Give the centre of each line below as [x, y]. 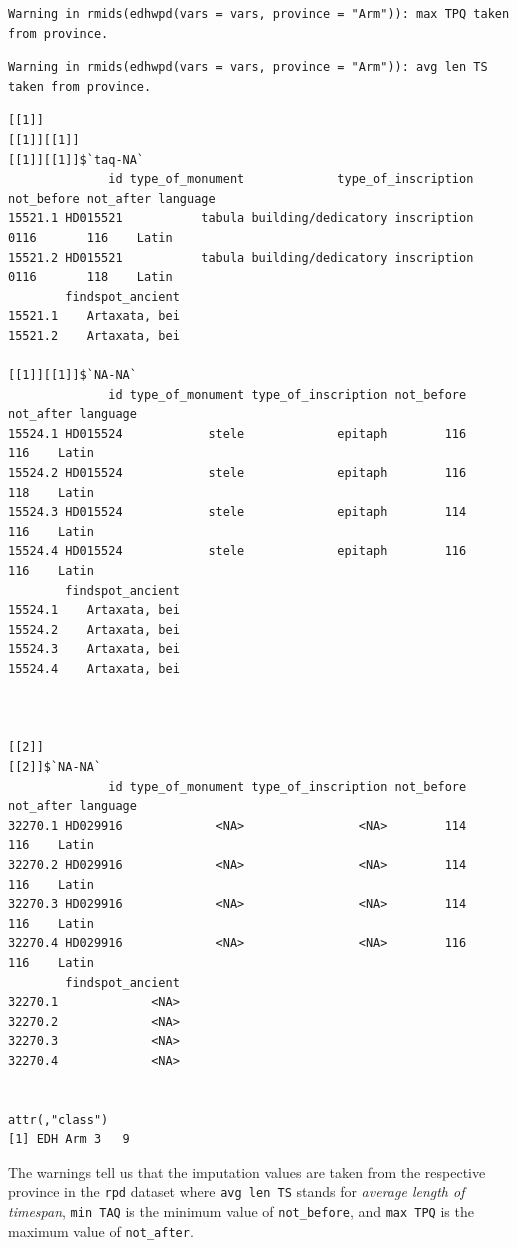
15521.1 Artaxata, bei [94, 316]
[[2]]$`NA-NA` [55, 766]
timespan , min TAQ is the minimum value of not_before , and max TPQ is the [241, 1211]
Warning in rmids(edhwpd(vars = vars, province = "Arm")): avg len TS [248, 67]
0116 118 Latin [90, 277]
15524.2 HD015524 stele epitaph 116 [237, 473]
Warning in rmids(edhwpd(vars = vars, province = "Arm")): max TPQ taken [259, 14]
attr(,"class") [58, 1119]
